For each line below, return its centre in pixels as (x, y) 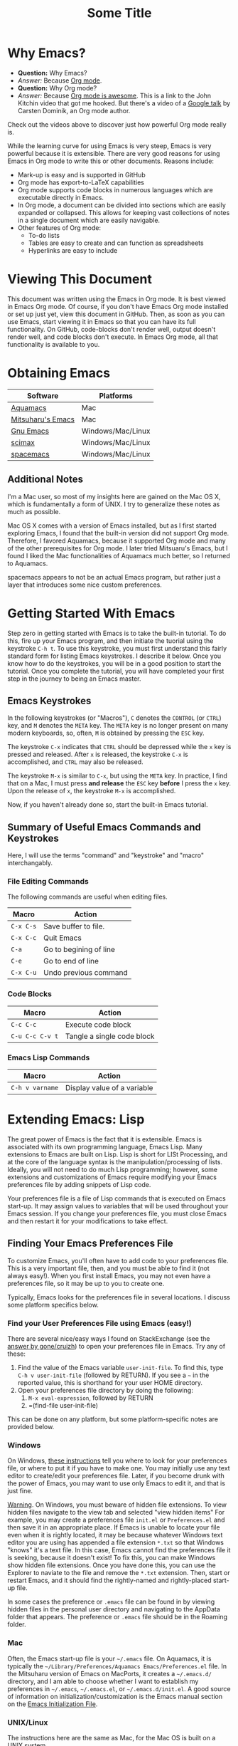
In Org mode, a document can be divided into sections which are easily (121, 205)
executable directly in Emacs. (61, 197)
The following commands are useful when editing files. (88, 897)
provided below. (31, 1427)
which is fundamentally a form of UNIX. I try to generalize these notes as (114, 504)
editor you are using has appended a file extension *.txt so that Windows (115, 1542)
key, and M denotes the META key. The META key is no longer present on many (118, 726)
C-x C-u (24, 973)
